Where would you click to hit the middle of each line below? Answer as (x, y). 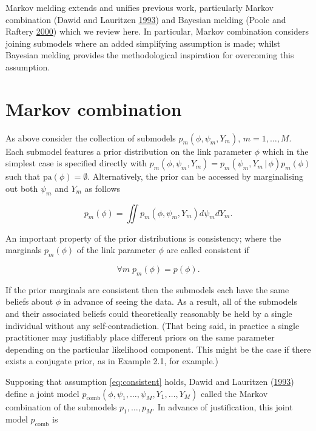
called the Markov (234, 393)
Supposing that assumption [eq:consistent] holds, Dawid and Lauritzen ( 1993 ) (150, 382)
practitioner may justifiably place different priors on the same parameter (140, 337)
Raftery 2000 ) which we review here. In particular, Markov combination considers (157, 31)
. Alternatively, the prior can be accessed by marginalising (196, 176)
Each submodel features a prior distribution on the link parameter (129, 151)
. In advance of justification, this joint (223, 406)
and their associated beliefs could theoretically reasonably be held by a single (149, 314)
